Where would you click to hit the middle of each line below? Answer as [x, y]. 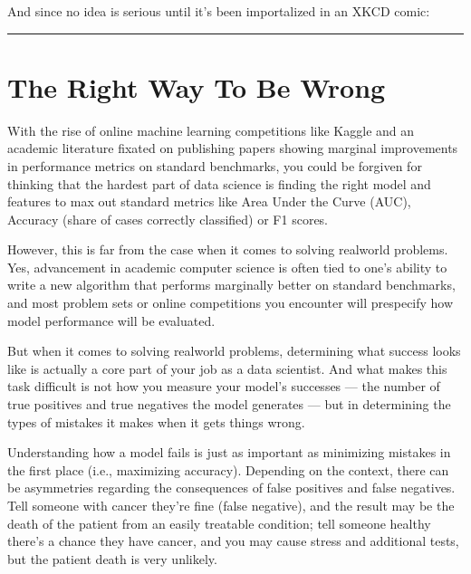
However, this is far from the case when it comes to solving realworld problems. [228, 249]
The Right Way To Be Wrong [197, 86]
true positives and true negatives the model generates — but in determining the [229, 404]
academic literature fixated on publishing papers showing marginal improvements [233, 148]
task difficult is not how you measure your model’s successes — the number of [224, 386]
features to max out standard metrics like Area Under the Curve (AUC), [209, 201]
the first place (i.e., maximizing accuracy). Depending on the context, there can [228, 469]
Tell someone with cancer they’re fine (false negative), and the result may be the [231, 505]
